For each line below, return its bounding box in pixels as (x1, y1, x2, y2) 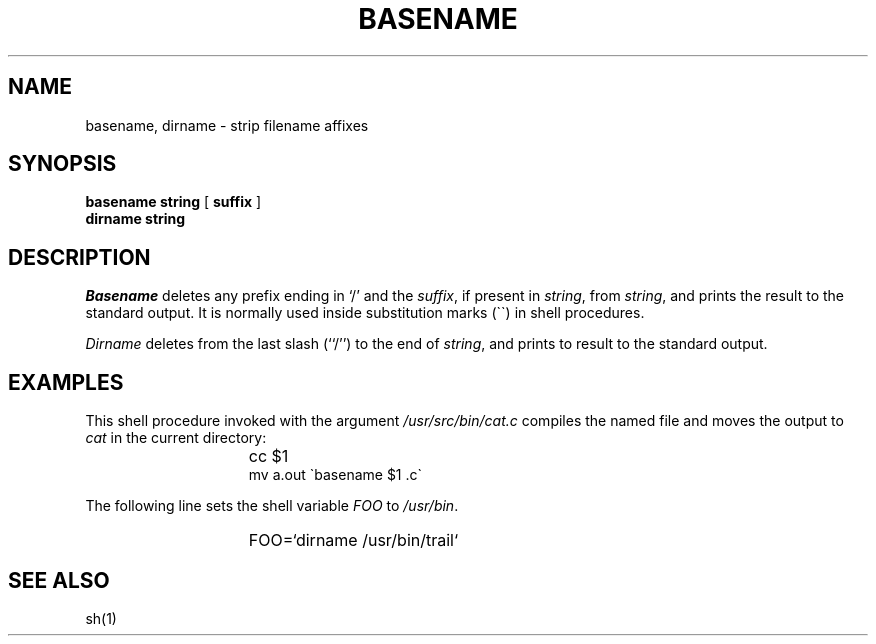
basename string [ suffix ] (85, 193, 262, 211)
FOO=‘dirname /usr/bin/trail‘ (248, 530, 459, 551)
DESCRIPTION (8, 244, 151, 270)
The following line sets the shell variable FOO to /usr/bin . (85, 497, 459, 515)
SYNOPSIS (8, 151, 117, 177)
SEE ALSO (8, 567, 110, 593)
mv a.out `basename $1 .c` (248, 466, 423, 484)
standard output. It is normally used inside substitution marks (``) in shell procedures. (85, 304, 645, 322)
